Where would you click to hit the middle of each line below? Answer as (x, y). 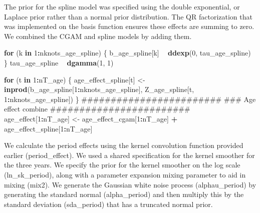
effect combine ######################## (97, 109)
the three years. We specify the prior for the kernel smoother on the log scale (122, 165)
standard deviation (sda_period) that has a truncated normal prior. (108, 204)
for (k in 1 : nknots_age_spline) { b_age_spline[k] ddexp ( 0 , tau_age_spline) (127, 53)
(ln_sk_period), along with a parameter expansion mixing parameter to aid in (125, 174)
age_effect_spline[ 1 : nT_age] (48, 128)
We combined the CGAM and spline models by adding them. (98, 36)
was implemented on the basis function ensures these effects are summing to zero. (129, 26)
